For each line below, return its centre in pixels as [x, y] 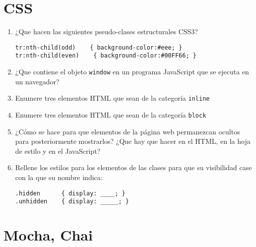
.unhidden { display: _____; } [72, 202]
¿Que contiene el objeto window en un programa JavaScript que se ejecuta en [132, 72]
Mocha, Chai [48, 235]
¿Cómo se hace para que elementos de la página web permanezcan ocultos [128, 131]
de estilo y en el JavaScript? [58, 151]
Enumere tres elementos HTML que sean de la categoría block [111, 114]
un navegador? [37, 81]
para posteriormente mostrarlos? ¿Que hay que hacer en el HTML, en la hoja [133, 141]
